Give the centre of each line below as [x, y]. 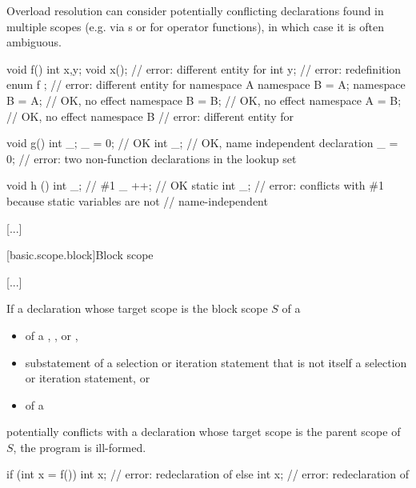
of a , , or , [52, 335]
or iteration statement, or [88, 378]
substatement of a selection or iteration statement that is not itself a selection [216, 362]
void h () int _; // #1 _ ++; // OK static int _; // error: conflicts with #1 [195, 185]
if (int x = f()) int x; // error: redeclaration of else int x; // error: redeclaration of [208, 474]
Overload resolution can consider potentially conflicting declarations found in [195, 10]
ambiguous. [34, 42]
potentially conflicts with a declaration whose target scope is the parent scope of [204, 432]
